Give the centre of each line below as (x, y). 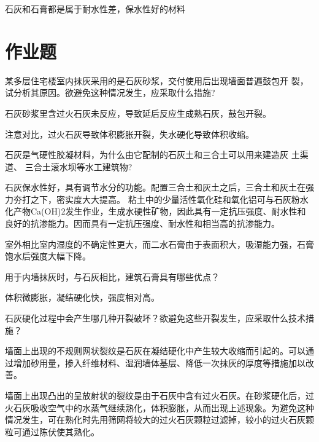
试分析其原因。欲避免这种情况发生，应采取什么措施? (110, 93)
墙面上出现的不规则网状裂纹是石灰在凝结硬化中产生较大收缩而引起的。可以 (155, 351)
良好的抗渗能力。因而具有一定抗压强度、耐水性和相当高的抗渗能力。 (142, 223)
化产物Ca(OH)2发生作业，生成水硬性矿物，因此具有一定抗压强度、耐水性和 (156, 211)
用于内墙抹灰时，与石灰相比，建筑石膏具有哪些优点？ (112, 276)
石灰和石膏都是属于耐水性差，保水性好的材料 (95, 9)
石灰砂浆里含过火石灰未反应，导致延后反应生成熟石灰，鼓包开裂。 (138, 113)
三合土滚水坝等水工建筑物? (79, 166)
